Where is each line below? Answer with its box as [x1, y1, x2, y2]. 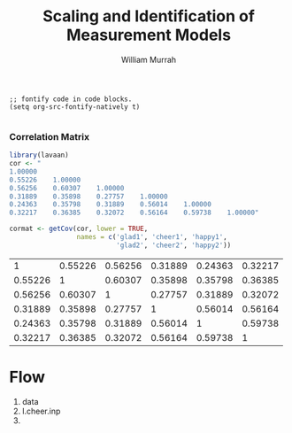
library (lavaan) [9, 151, 69, 160]
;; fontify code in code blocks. [9, 95, 133, 104]
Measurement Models [65, 25, 232, 45]
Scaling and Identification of [42, 6, 255, 27]
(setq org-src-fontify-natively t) [9, 102, 141, 112]
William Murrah [120, 54, 177, 65]
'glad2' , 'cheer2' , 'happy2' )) [116, 241, 232, 250]
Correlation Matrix [9, 130, 90, 143]
